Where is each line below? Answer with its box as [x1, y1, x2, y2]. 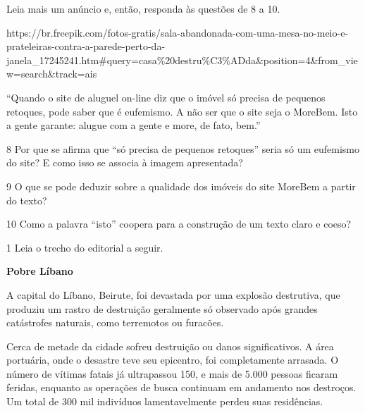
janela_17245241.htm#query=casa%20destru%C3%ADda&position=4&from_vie [6, 52, 358, 67]
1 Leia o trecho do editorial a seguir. [6, 240, 163, 254]
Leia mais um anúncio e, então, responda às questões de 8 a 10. [6, 1, 280, 16]
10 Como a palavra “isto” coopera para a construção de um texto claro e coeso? [6, 216, 352, 231]
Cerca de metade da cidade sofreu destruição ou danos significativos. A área [6, 338, 334, 353]
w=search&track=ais [6, 66, 97, 81]
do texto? [6, 192, 47, 207]
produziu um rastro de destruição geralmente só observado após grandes [6, 301, 318, 316]
